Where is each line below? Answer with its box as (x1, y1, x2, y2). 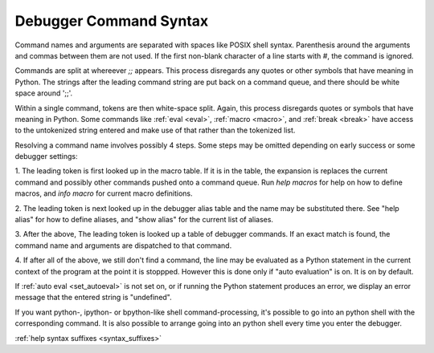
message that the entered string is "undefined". (14, 293, 172, 302)
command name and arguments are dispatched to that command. (14, 241, 232, 250)
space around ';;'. (14, 88, 73, 98)
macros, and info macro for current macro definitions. (14, 189, 193, 198)
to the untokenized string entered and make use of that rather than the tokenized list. (14, 125, 296, 136)
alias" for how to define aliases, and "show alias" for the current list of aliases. (14, 215, 273, 225)
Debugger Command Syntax (14, 12, 209, 30)
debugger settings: (14, 152, 78, 161)
